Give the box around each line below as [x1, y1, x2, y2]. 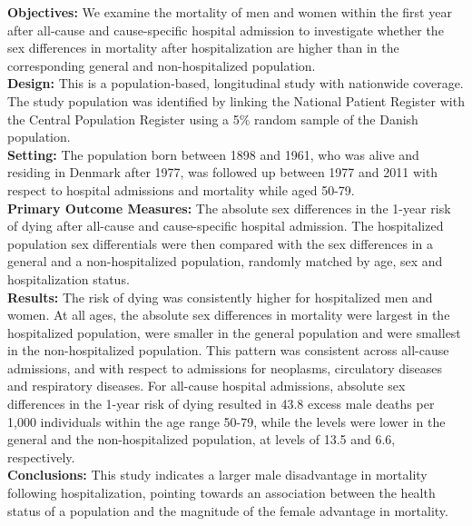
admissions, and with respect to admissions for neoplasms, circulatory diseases [7, 358, 442, 377]
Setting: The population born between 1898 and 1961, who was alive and [7, 144, 419, 164]
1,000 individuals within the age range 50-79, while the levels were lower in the [7, 412, 446, 431]
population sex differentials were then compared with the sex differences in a [7, 233, 434, 253]
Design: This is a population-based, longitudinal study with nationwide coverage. [7, 74, 464, 93]
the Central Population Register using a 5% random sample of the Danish [7, 109, 418, 128]
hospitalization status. [7, 269, 130, 288]
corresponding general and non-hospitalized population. [7, 55, 316, 74]
